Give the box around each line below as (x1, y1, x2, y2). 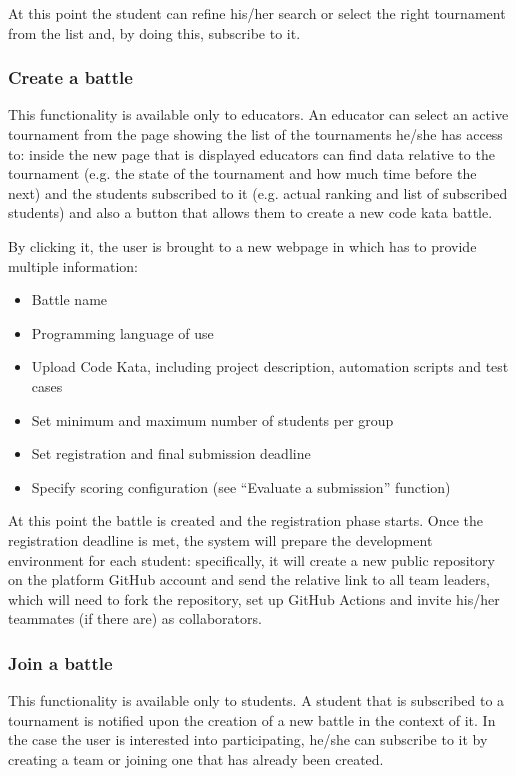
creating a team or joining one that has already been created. (8, 748, 384, 769)
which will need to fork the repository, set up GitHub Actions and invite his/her (8, 588, 500, 609)
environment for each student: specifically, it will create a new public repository (8, 549, 495, 570)
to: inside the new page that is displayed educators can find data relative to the (8, 143, 495, 164)
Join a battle (8, 650, 113, 675)
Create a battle (8, 65, 133, 90)
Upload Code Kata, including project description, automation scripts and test (31, 356, 509, 377)
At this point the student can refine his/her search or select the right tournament (8, 3, 506, 23)
